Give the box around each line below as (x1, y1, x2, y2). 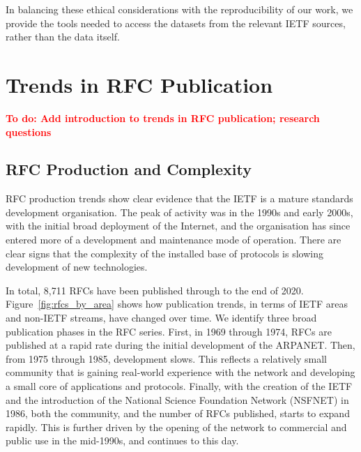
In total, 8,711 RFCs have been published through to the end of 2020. (6, 282, 304, 297)
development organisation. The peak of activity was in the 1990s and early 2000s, (6, 204, 353, 219)
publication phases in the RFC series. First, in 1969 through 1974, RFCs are (6, 324, 332, 338)
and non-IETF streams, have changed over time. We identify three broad (6, 310, 317, 325)
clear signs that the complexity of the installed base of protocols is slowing (6, 246, 323, 260)
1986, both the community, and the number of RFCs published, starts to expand (6, 406, 350, 421)
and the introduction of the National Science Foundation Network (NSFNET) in (6, 392, 349, 407)
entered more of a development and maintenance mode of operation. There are (6, 232, 341, 247)
